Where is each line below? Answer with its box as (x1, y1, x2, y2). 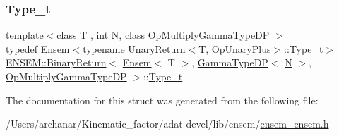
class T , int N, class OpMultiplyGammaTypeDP (56, 27, 270, 42)
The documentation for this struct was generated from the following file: (6, 92, 319, 107)
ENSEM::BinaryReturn (6, 55, 107, 70)
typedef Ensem (6, 41, 70, 56)
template (6, 27, 44, 42)
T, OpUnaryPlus (198, 41, 271, 56)
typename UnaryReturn (83, 41, 186, 56)
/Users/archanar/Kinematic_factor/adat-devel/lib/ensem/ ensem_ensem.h (6, 116, 329, 131)
